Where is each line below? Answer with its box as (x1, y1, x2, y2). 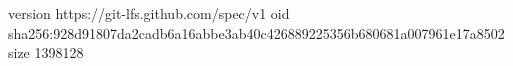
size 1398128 (8, 42, 84, 63)
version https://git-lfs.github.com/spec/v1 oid (8, 3, 290, 23)
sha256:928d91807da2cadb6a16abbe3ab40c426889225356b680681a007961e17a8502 (8, 22, 505, 43)
